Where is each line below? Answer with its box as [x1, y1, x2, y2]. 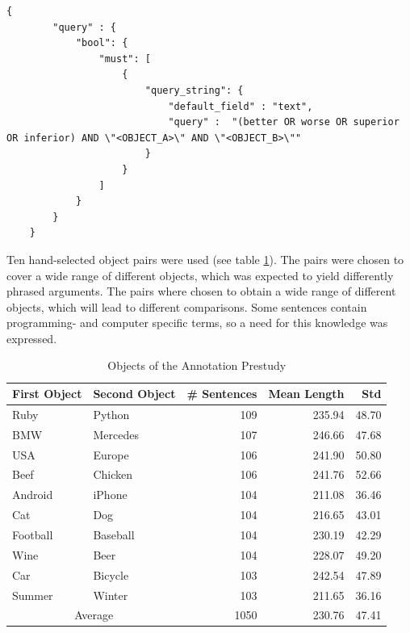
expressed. [6, 329, 57, 346]
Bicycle [93, 566, 129, 583]
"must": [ [98, 52, 151, 65]
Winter [93, 586, 128, 603]
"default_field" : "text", [168, 100, 313, 112]
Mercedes [93, 425, 139, 442]
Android [12, 486, 53, 503]
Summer [12, 586, 53, 603]
